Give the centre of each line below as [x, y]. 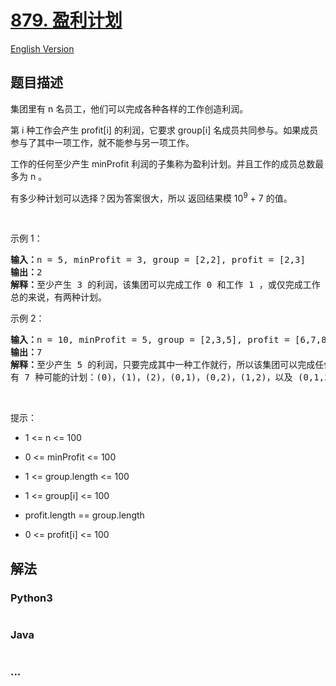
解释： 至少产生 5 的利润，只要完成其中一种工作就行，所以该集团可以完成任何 [171, 365]
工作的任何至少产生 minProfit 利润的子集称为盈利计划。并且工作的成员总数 [163, 163]
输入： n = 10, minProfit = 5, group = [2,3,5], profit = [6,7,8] [171, 340]
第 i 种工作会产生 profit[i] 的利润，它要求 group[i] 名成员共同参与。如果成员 [164, 130]
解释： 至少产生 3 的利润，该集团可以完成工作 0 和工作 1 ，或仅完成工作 [165, 285]
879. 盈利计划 [66, 20]
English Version [42, 48]
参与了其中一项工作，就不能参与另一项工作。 [102, 142]
